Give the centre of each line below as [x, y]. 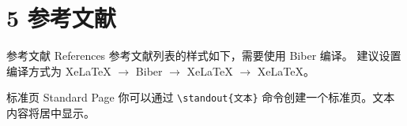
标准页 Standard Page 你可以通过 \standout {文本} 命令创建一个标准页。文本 [201, 97]
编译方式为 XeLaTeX [59, 70]
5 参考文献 [61, 18]
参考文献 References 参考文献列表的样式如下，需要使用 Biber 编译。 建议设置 [204, 56]
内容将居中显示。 [51, 112]
